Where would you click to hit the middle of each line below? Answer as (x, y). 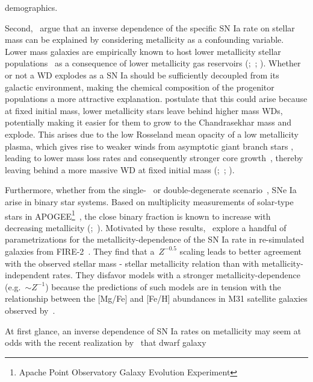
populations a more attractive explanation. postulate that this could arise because (156, 99)
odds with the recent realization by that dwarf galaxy (106, 342)
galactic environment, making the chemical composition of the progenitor (140, 87)
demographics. (31, 7)
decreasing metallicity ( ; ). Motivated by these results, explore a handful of (146, 227)
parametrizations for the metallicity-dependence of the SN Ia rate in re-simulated (155, 239)
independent (27, 275)
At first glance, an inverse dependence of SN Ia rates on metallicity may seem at (153, 330)
